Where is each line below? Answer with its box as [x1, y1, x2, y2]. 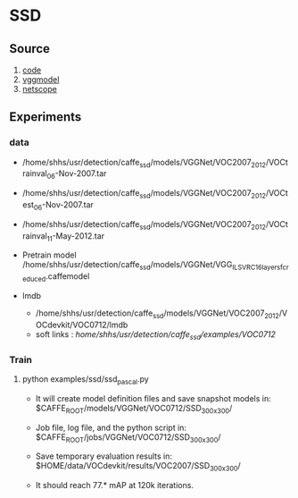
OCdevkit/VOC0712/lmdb [35, 319, 128, 330]
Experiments [9, 109, 82, 125]
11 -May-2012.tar [46, 230, 105, 243]
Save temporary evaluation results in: [35, 451, 172, 461]
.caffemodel [46, 271, 90, 282]
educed [21, 274, 46, 284]
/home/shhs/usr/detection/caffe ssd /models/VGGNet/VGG [21, 259, 233, 273]
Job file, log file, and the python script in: [35, 422, 187, 433]
